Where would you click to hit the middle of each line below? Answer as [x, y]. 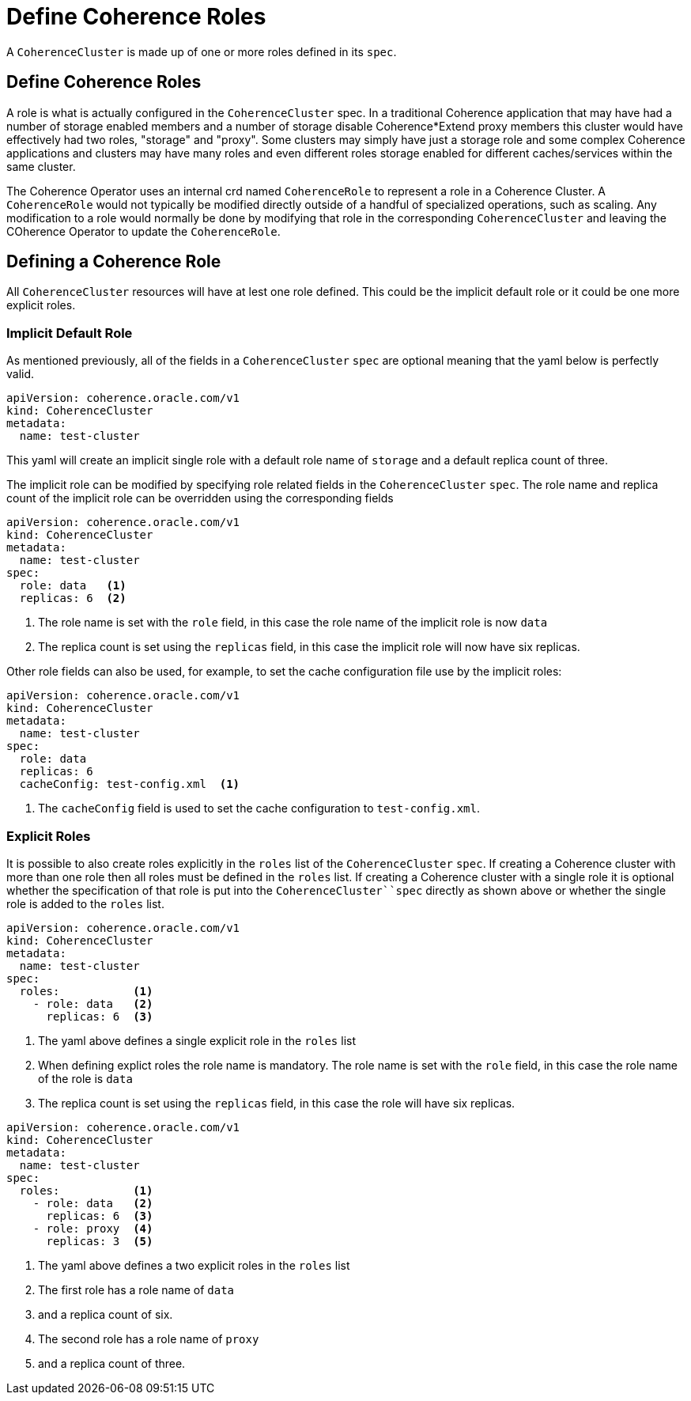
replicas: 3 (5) [100, 1241]
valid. [21, 374]
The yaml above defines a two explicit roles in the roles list [194, 1265]
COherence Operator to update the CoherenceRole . [143, 231]
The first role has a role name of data [136, 1289]
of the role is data [85, 1078]
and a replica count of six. [106, 1314]
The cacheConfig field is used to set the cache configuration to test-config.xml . [259, 808]
